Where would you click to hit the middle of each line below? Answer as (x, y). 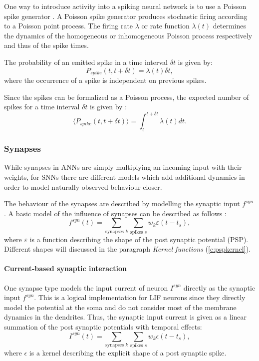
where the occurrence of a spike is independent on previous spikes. (105, 80)
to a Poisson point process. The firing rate (69, 26)
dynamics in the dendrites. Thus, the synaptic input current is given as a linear (125, 317)
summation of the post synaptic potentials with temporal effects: (103, 326)
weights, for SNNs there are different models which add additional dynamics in (125, 177)
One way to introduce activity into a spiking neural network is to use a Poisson (125, 6)
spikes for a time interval (42, 107)
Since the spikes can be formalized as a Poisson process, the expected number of (127, 97)
